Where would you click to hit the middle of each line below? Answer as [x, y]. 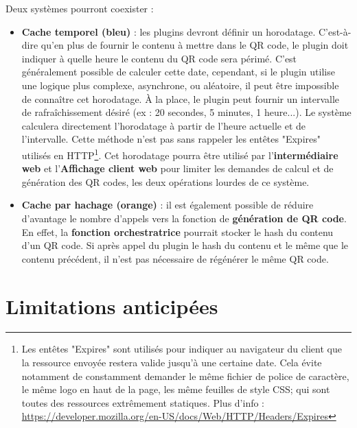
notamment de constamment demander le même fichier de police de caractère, [185, 376]
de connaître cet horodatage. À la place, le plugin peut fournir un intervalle [181, 98]
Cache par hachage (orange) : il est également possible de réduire [168, 205]
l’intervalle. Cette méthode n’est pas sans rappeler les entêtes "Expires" [171, 139]
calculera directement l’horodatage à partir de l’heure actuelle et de [164, 125]
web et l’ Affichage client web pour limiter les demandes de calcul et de [177, 168]
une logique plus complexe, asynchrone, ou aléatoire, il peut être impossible [180, 85]
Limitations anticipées [112, 306]
